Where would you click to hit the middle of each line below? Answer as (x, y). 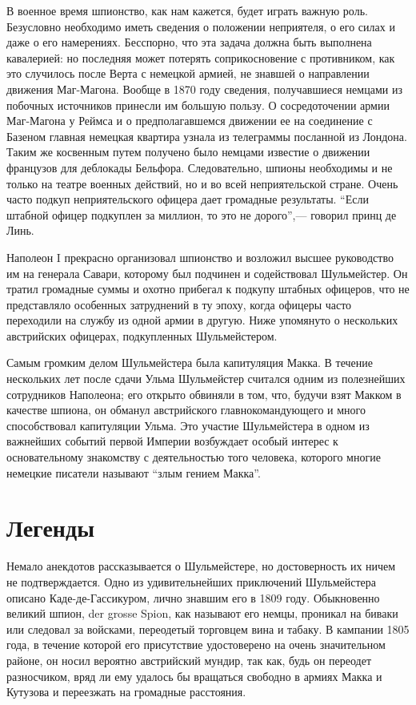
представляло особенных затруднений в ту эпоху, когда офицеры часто (179, 304)
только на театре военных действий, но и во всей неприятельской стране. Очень (202, 183)
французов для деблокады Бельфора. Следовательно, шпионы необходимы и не (200, 167)
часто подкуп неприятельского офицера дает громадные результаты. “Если (188, 199)
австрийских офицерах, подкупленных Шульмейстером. (142, 335)
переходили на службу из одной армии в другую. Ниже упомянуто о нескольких (202, 320)
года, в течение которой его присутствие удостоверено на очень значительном (196, 645)
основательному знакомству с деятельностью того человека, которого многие (194, 457)
